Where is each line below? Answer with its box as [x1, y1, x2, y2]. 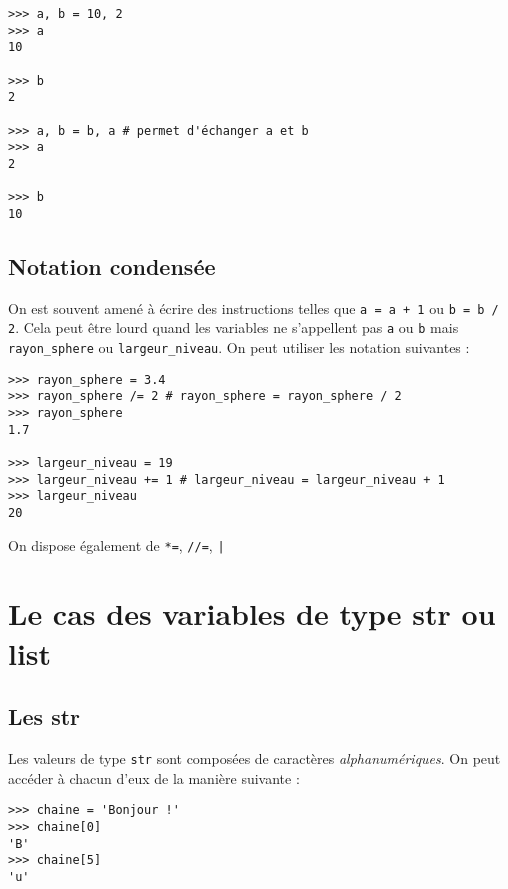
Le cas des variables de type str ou [8, 593, 496, 634]
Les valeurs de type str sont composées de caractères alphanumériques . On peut [8, 748, 501, 769]
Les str [8, 701, 81, 732]
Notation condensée [8, 250, 216, 281]
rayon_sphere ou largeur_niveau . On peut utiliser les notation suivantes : [8, 337, 470, 358]
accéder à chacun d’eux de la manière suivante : [8, 767, 300, 788]
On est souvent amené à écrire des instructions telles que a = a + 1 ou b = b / [8, 297, 499, 318]
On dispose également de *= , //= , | [8, 534, 225, 555]
